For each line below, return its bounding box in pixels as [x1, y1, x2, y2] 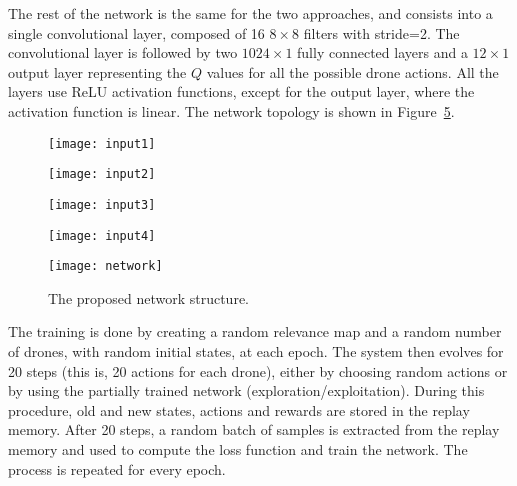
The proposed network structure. [48, 287, 249, 308]
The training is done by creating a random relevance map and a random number [8, 321, 502, 342]
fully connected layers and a [297, 42, 468, 63]
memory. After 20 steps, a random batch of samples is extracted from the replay [8, 419, 500, 440]
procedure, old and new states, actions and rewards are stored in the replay [8, 399, 470, 420]
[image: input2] [48, 167, 156, 182]
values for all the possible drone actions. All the [206, 61, 499, 82]
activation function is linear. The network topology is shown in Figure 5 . [8, 100, 455, 121]
